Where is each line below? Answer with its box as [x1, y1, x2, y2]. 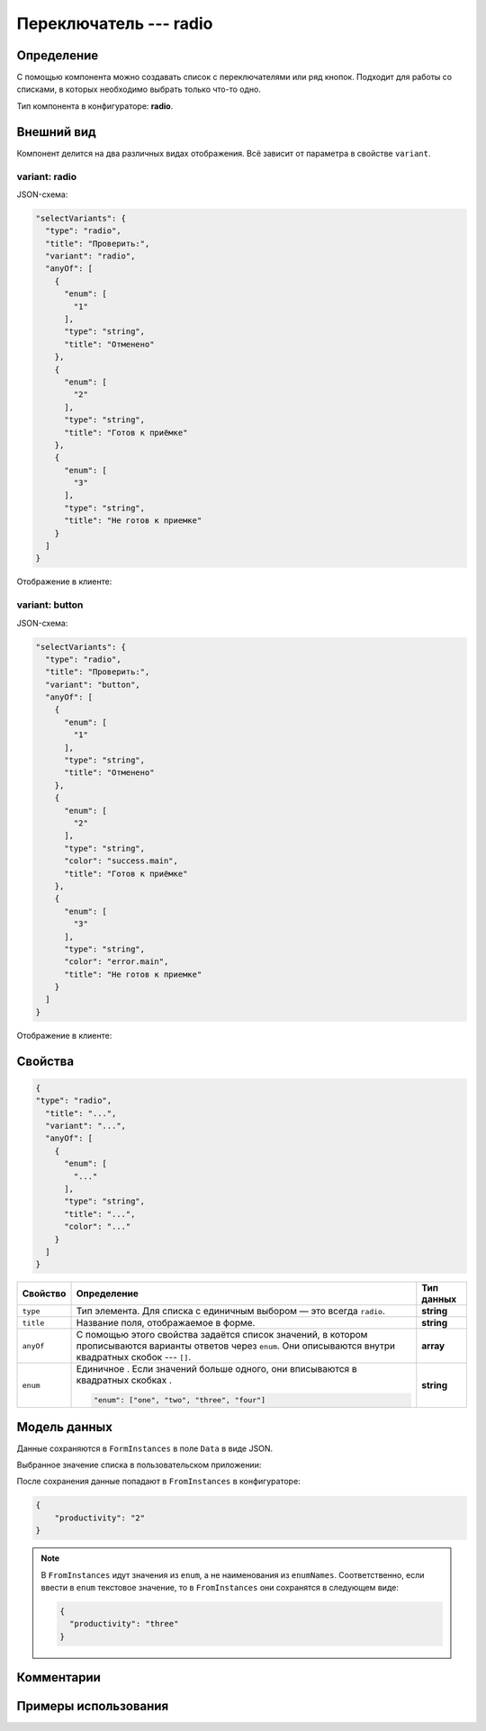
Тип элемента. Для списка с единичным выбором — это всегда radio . [76, 1305, 386, 1318]
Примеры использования [16, 1699, 169, 1714]
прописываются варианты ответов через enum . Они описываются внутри [76, 1339, 396, 1352]
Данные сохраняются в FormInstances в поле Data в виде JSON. [16, 1443, 274, 1454]
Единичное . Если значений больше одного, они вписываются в [76, 1363, 357, 1375]
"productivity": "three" [68, 1618, 179, 1629]
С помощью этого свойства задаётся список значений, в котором [76, 1329, 368, 1341]
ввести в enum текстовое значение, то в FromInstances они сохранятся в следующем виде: [40, 1582, 400, 1592]
